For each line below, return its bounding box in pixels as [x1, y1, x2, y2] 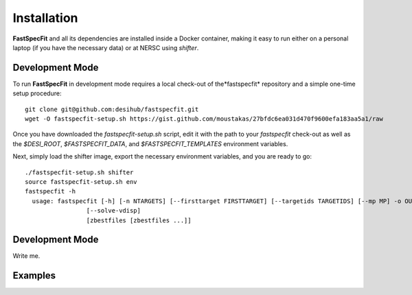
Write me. [12, 252, 41, 260]
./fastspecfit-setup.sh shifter [25, 168, 134, 176]
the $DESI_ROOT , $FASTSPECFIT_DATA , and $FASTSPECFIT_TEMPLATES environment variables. [12, 139, 288, 147]
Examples [12, 270, 56, 281]
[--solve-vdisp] [86, 206, 141, 215]
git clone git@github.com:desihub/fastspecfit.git [25, 105, 199, 113]
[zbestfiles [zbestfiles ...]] [86, 216, 192, 224]
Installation [12, 10, 78, 25]
